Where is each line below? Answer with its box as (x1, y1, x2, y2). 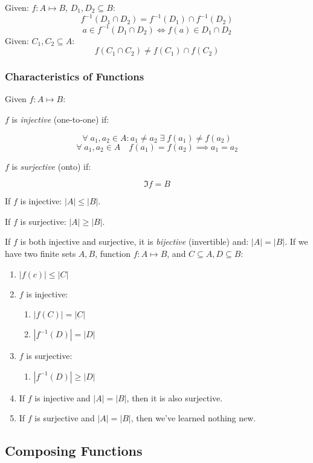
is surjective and (34, 412, 95, 424)
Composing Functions (5, 441, 143, 460)
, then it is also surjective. (126, 391, 223, 404)
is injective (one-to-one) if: (11, 113, 109, 125)
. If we (285, 235, 308, 248)
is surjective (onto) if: (11, 160, 91, 172)
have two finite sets (5, 247, 76, 259)
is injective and (34, 391, 91, 404)
